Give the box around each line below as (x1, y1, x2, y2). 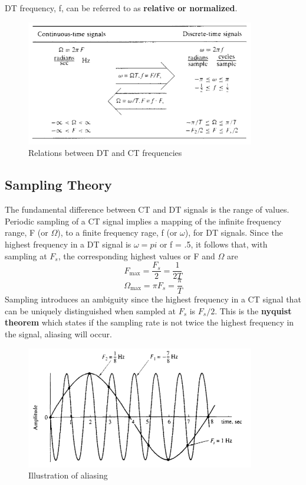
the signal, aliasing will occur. (5, 328, 112, 340)
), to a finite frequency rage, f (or (57, 226, 177, 239)
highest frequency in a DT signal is (5, 237, 131, 250)
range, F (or (5, 226, 48, 239)
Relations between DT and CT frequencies (28, 147, 182, 159)
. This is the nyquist (215, 304, 292, 317)
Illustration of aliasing (28, 469, 108, 481)
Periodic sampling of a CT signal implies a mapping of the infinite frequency (5, 214, 282, 227)
